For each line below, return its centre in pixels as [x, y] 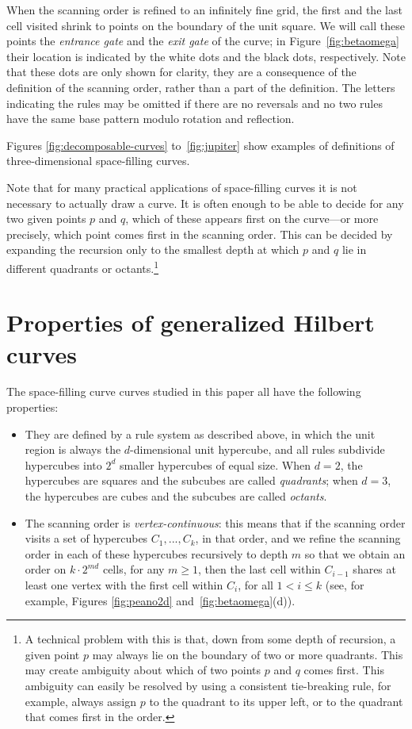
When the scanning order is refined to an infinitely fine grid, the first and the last [204, 10]
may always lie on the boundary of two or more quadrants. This [248, 654]
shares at [374, 569]
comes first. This [344, 670]
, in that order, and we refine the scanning [298, 538]
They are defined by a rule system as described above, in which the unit [200, 434]
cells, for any [134, 569]
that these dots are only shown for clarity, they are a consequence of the [181, 72]
